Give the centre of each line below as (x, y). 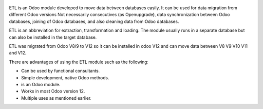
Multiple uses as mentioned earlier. (56, 98)
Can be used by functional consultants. (60, 71)
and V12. (18, 53)
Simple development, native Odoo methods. (65, 77)
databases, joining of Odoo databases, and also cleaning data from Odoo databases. (94, 21)
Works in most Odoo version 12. (53, 91)
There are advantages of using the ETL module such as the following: (79, 62)
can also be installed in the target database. (53, 37)
